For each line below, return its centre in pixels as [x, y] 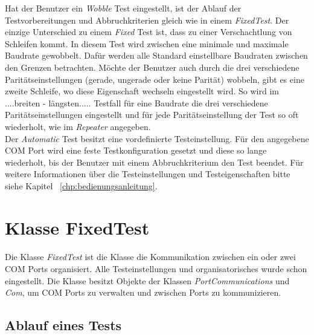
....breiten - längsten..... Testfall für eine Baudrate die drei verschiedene [136, 102]
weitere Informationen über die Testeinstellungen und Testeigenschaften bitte [148, 174]
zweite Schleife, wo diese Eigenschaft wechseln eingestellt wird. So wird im [142, 91]
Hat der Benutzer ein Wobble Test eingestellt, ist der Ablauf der [123, 8]
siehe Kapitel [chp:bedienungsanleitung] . [81, 185]
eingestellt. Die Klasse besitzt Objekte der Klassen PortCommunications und [147, 280]
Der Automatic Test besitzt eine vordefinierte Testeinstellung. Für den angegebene [157, 138]
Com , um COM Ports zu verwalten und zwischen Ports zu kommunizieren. [143, 292]
